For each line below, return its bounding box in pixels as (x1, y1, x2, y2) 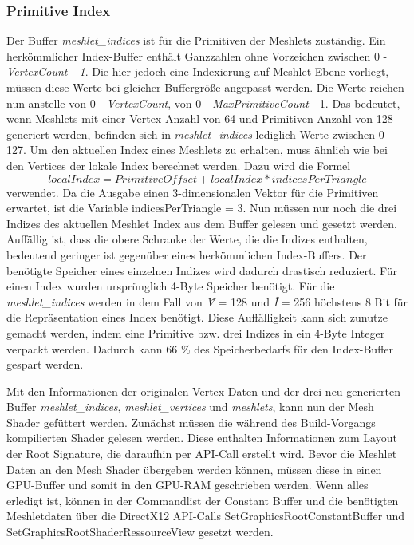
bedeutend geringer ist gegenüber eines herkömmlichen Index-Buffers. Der (6, 246, 367, 263)
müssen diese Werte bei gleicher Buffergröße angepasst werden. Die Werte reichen (6, 79, 404, 95)
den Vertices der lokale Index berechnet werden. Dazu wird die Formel (6, 156, 351, 173)
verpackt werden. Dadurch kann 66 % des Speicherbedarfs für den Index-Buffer (6, 340, 393, 357)
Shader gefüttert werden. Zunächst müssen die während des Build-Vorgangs (6, 413, 376, 430)
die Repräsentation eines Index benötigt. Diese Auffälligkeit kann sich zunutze (6, 309, 388, 326)
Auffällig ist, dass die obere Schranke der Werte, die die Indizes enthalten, (6, 231, 368, 247)
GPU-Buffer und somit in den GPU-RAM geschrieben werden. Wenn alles (6, 476, 369, 493)
